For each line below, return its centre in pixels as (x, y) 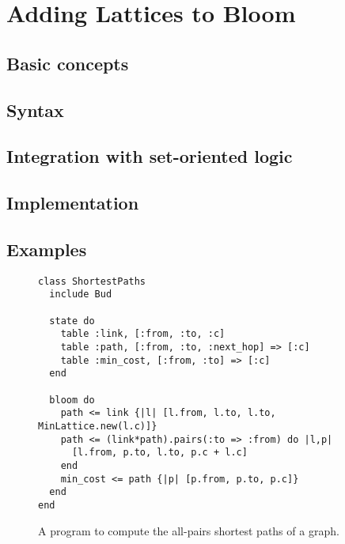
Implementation (73, 203)
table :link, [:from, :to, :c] (143, 334)
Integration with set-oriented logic (150, 156)
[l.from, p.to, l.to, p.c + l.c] (159, 453)
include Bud (81, 295)
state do (72, 321)
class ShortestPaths (92, 281)
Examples (47, 249)
